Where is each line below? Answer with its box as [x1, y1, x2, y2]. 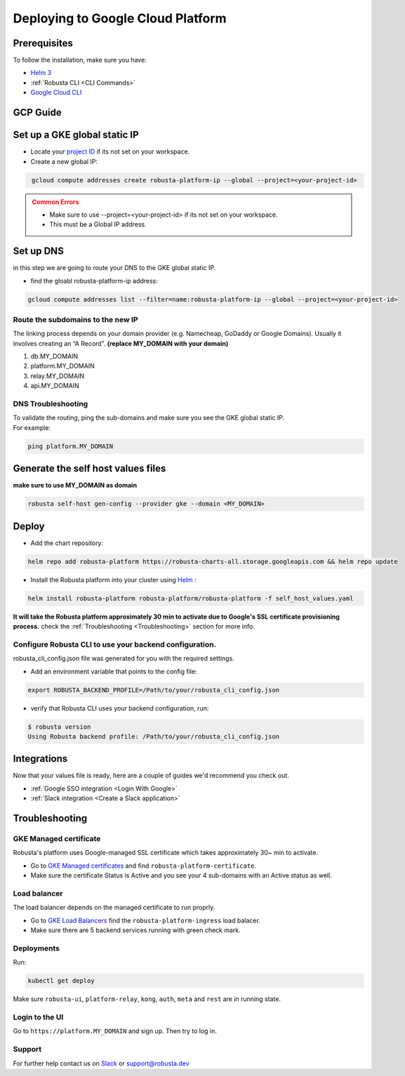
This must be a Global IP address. [49, 220, 147, 229]
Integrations [13, 753, 68, 765]
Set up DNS [13, 246, 65, 257]
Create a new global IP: [30, 157, 98, 166]
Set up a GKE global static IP [13, 129, 140, 141]
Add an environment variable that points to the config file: [30, 667, 197, 675]
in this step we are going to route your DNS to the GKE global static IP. [13, 264, 216, 272]
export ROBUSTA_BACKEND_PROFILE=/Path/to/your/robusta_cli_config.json [27, 686, 280, 694]
